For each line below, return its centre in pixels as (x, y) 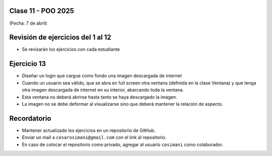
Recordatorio (30, 118)
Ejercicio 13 (28, 64)
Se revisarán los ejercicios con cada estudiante (71, 49)
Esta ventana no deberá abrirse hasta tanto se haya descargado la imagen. (99, 97)
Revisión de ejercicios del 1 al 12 (60, 37)
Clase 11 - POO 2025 (42, 11)
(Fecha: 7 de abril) (28, 23)
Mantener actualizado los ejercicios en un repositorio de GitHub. (89, 130)
